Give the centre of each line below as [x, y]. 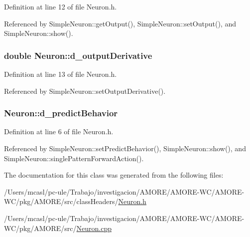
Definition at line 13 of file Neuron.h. [61, 74]
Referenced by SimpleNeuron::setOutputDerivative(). [85, 91]
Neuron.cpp [94, 228]
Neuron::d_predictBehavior [61, 113]
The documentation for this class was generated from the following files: [114, 175]
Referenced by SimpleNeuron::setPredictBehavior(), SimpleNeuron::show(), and [125, 148]
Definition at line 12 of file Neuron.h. [61, 6]
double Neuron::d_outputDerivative [78, 55]
